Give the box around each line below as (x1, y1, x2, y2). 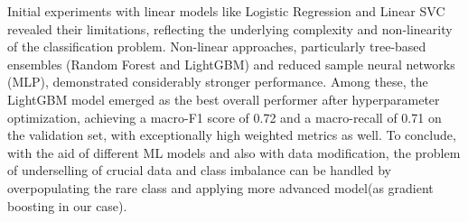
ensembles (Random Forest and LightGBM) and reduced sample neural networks (7, 54, 455, 73)
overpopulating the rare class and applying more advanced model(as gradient (7, 178, 434, 197)
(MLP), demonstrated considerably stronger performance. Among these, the (7, 72, 428, 91)
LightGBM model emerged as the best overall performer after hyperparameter (7, 89, 440, 108)
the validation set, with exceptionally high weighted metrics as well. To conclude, (7, 125, 456, 144)
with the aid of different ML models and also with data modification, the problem (7, 143, 461, 162)
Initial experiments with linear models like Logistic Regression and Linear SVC (7, 2, 445, 20)
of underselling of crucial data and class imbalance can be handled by (7, 161, 391, 180)
